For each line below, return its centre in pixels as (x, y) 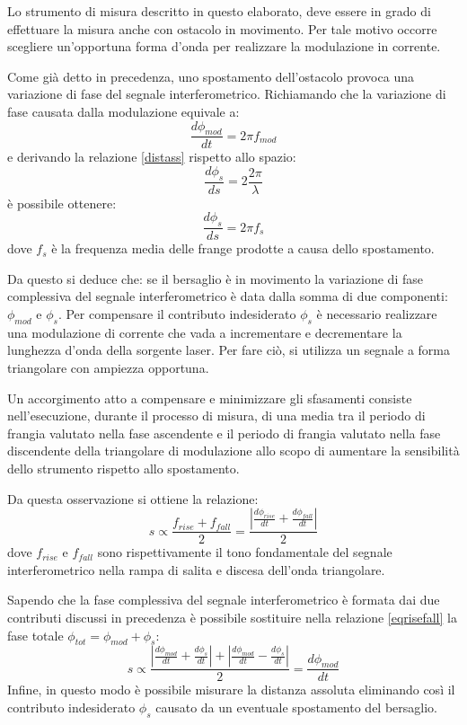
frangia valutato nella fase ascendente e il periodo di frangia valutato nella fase (224, 433)
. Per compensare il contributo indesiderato (177, 314)
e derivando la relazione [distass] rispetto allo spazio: (152, 157)
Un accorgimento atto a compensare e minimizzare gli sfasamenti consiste (210, 398)
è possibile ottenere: (62, 203)
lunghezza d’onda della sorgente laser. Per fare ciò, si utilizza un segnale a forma (229, 350)
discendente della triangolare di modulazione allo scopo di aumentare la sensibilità (233, 451)
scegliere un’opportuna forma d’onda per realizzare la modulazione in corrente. (224, 46)
